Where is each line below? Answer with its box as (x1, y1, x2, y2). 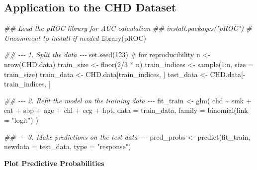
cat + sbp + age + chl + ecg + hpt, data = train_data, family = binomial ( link (4, 105, 248, 115)
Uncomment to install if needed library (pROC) (4, 32, 146, 43)
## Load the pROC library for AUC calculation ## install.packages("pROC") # (4, 23, 252, 33)
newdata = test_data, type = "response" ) (4, 141, 131, 152)
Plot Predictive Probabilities (4, 158, 104, 168)
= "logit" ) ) (4, 114, 38, 125)
